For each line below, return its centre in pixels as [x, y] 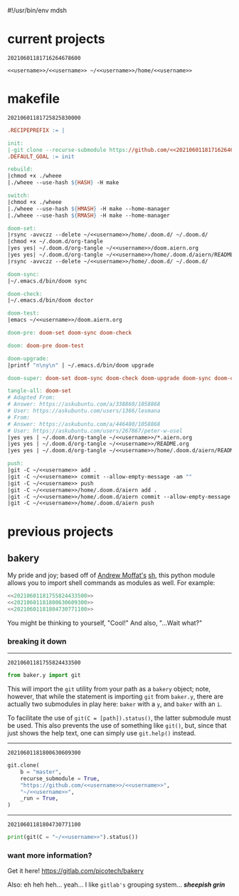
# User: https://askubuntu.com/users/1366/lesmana [84, 411]
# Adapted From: [31, 398]
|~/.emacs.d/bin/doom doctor [51, 300]
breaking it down [37, 641]
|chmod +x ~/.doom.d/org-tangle [55, 242]
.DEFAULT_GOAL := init [41, 156]
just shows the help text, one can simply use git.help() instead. [102, 733]
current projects [56, 39]
